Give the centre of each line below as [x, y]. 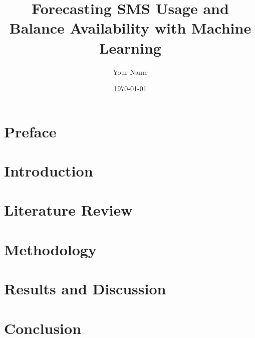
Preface [30, 131]
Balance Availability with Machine [130, 28]
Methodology [50, 249]
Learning [130, 47]
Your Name [130, 71]
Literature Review [68, 210]
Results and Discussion [85, 289]
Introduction [49, 171]
